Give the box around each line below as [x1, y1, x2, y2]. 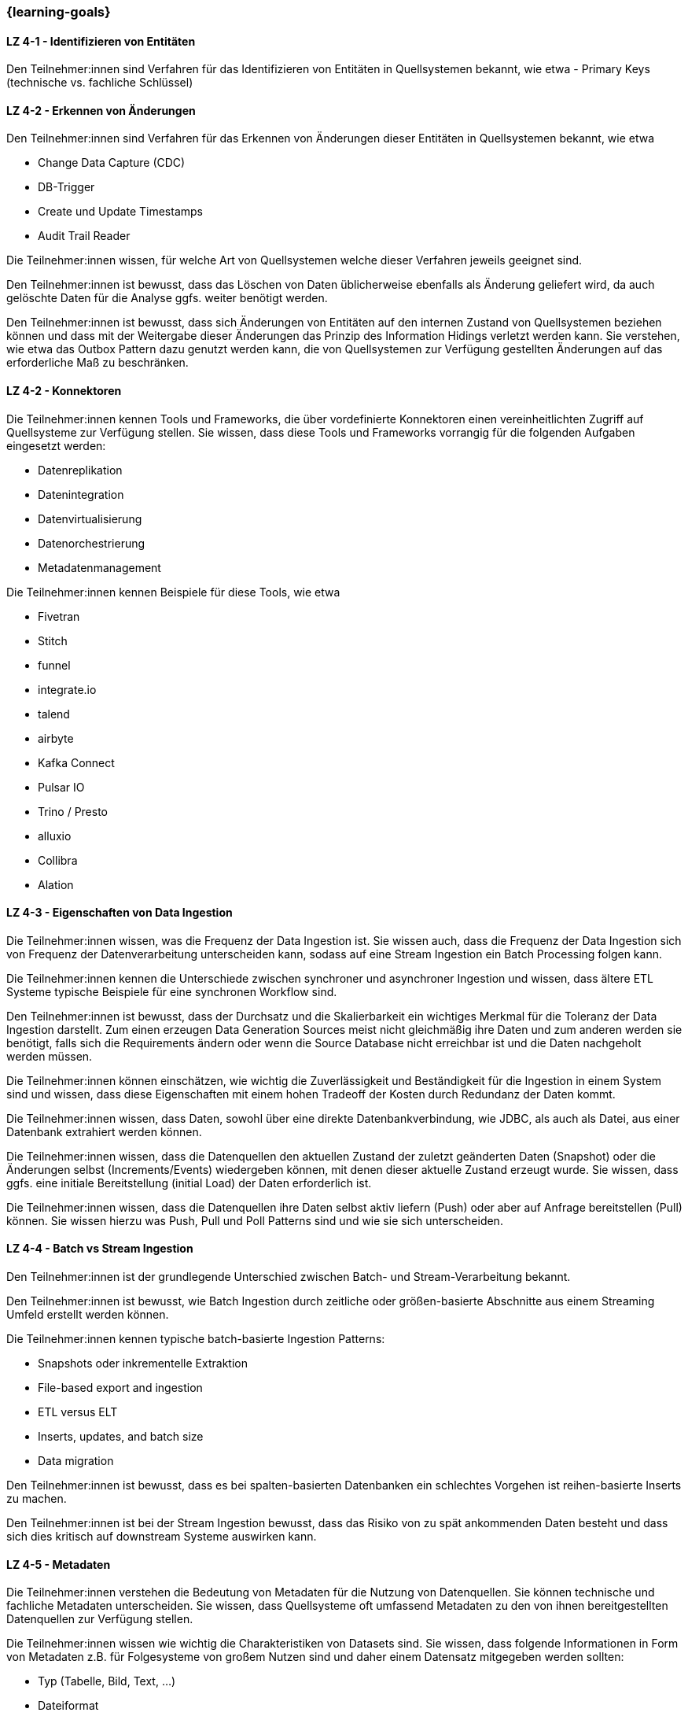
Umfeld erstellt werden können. [6, 1308, 169, 1322]
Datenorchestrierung [38, 536, 145, 550]
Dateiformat [38, 1699, 99, 1713]
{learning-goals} [6, 4, 111, 20]
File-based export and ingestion [38, 1381, 203, 1395]
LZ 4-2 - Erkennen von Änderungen [6, 103, 196, 117]
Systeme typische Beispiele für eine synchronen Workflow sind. [6, 984, 337, 998]
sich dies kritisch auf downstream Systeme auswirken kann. [6, 1530, 317, 1544]
